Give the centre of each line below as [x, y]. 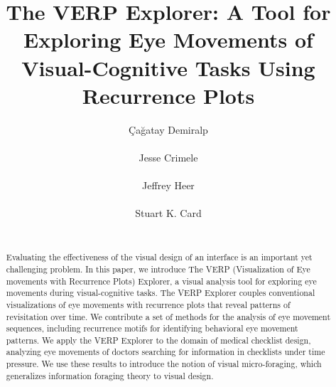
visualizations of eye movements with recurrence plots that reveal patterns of [148, 304]
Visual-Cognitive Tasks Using [168, 67]
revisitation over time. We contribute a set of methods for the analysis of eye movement [168, 316]
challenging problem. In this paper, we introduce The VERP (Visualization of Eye [158, 269]
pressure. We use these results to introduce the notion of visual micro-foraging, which [164, 364]
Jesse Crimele [168, 157]
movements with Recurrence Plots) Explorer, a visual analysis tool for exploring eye [161, 281]
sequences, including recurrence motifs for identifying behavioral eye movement [152, 328]
